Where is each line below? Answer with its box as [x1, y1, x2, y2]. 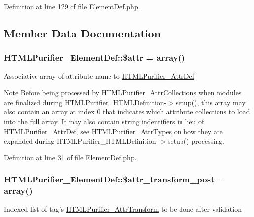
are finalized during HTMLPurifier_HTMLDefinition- [4, 97, 167, 107]
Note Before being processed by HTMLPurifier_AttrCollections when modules [4, 87, 242, 98]
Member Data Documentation [4, 25, 161, 40]
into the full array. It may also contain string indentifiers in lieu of [4, 116, 204, 126]
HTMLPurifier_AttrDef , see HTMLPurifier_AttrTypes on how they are [4, 126, 223, 136]
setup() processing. [167, 136, 224, 146]
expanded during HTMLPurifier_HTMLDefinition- [4, 136, 159, 146]
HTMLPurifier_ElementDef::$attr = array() [4, 51, 185, 64]
